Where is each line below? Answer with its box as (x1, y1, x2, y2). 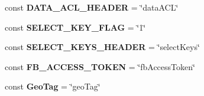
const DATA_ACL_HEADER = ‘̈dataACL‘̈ (5, 1, 179, 13)
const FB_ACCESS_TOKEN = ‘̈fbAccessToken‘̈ (5, 60, 195, 72)
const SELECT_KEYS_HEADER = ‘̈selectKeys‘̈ (5, 41, 200, 53)
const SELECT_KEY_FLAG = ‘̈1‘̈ (5, 21, 146, 33)
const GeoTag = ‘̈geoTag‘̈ (5, 80, 101, 92)
